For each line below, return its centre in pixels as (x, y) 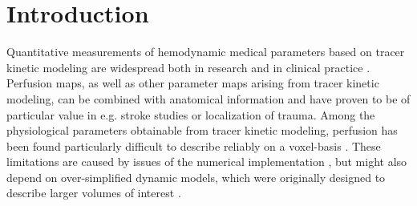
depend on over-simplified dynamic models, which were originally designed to (196, 177)
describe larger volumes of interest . (94, 193)
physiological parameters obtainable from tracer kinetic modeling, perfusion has (202, 130)
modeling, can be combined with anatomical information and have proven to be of (208, 98)
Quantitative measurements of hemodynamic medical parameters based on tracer (206, 52)
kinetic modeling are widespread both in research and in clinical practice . (188, 67)
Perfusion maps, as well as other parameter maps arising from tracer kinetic (193, 83)
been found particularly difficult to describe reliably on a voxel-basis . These (194, 145)
